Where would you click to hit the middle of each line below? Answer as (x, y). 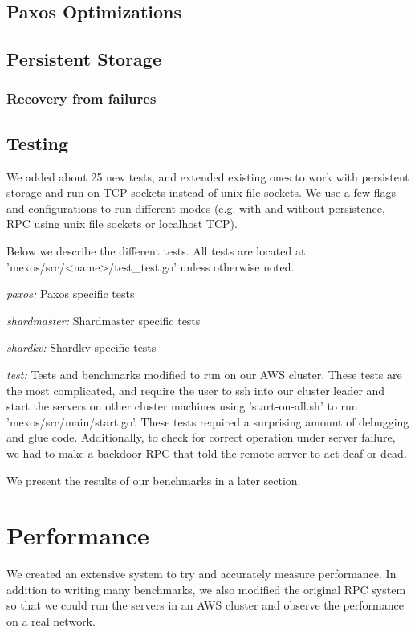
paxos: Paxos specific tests (71, 294)
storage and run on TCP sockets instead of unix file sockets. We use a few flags (201, 192)
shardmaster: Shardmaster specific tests (104, 320)
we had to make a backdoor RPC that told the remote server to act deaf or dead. (207, 453)
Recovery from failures (81, 98)
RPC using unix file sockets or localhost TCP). (122, 224)
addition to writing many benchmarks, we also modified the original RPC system (206, 589)
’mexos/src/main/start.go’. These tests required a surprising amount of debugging (208, 421)
